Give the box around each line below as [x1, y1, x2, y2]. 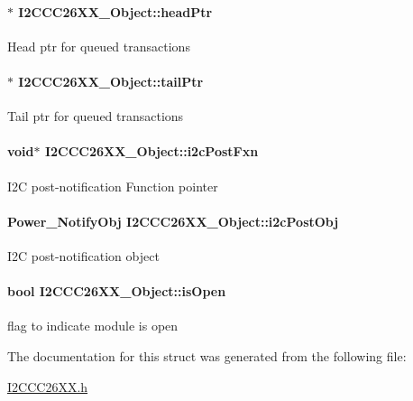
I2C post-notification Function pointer [7, 176, 218, 195]
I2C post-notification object [7, 246, 160, 265]
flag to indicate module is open [7, 316, 179, 335]
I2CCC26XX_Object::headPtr [18, 2, 213, 21]
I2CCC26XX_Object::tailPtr [18, 71, 204, 90]
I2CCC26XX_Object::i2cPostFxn [44, 142, 259, 161]
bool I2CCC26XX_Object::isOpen [7, 282, 226, 301]
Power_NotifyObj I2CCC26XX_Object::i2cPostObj [7, 211, 339, 230]
